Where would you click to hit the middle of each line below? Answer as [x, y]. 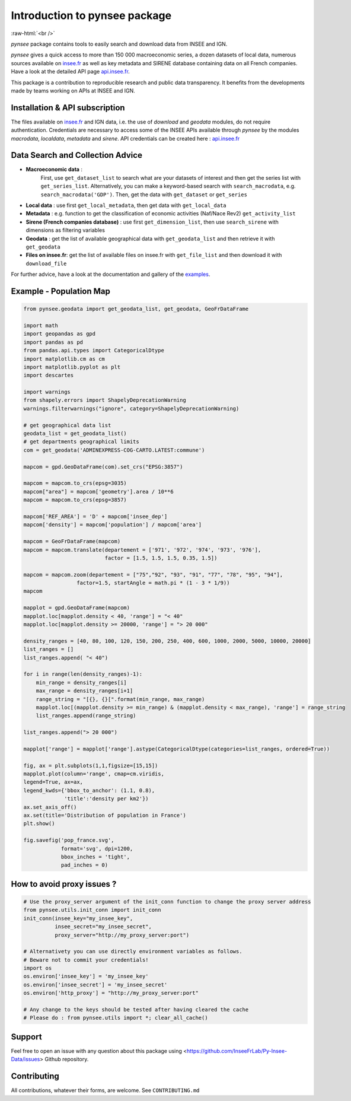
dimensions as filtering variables [65, 230]
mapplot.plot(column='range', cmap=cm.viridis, [94, 774]
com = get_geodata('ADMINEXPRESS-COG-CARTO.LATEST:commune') [114, 450]
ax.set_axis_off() [50, 807]
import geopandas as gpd [60, 334]
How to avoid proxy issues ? [64, 884]
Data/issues [25, 1059]
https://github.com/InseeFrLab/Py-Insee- [237, 1051]
